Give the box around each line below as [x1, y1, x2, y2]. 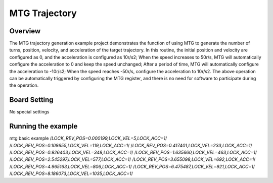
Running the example [9, 122, 78, 131]
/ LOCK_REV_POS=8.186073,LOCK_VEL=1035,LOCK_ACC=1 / [9, 170, 133, 176]
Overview [9, 27, 41, 35]
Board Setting [9, 96, 54, 104]
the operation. [9, 82, 39, 88]
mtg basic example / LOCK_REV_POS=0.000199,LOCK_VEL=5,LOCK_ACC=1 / [9, 135, 167, 141]
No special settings [9, 109, 50, 115]
